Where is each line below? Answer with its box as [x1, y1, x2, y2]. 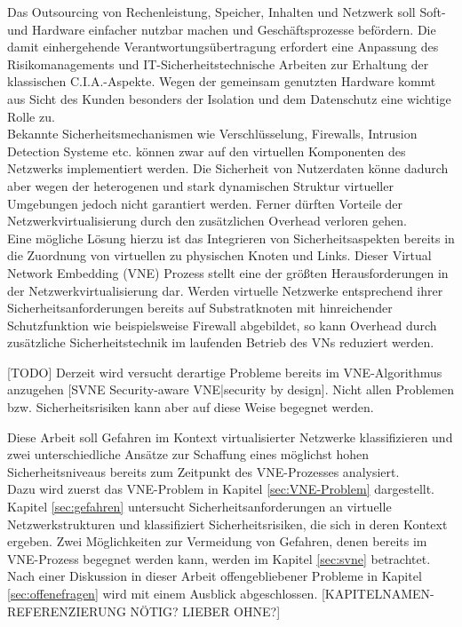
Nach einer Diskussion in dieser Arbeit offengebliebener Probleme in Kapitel [7, 567, 422, 585]
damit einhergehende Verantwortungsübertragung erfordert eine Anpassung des [7, 37, 439, 56]
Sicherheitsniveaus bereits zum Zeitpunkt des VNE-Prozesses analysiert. [7, 462, 400, 480]
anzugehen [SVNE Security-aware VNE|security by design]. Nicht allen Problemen [7, 380, 454, 399]
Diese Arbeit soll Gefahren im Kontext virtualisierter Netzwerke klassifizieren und [7, 427, 453, 446]
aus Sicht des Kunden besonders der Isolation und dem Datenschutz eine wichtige [7, 89, 451, 107]
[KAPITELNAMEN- [321, 584, 434, 602]
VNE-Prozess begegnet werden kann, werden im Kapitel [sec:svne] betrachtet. [7, 549, 431, 567]
